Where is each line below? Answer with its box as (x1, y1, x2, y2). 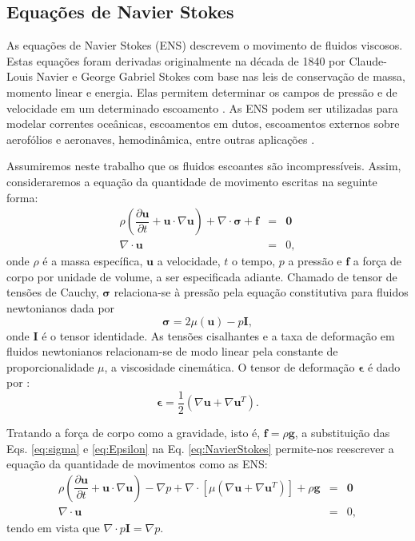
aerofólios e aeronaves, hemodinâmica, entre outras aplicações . (6, 130, 315, 147)
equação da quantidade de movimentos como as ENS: (6, 455, 268, 472)
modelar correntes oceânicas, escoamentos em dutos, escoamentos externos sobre (6, 115, 400, 132)
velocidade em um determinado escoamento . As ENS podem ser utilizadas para (6, 99, 398, 116)
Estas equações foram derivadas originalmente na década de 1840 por (6, 52, 345, 69)
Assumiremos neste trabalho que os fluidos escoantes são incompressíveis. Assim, (6, 157, 401, 174)
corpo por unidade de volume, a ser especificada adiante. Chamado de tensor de (6, 268, 397, 284)
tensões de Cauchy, (6, 284, 99, 300)
